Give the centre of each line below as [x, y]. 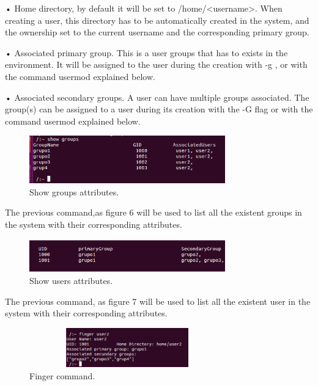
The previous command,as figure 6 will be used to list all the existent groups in [153, 212]
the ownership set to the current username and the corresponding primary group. [157, 32]
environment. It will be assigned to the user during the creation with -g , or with [156, 64]
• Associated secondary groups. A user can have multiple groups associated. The [157, 97]
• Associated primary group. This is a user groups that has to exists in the [146, 52]
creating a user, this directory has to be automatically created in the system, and [157, 20]
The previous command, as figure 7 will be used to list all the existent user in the [158, 301]
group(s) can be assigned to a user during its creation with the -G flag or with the [159, 109]
